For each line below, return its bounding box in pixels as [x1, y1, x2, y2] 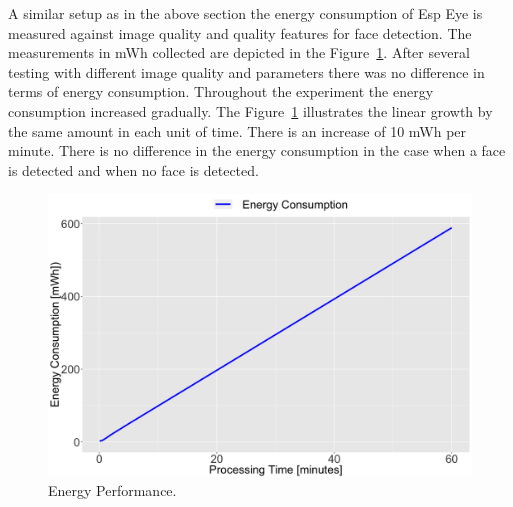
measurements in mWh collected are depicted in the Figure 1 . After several [8, 42, 470, 63]
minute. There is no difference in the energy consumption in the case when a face [8, 140, 506, 161]
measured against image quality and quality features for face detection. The [8, 22, 472, 43]
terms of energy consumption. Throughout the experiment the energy [8, 81, 434, 102]
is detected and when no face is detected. [8, 159, 259, 180]
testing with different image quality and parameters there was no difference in [8, 61, 485, 82]
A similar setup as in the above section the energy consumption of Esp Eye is [8, 3, 483, 23]
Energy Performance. [48, 480, 177, 501]
